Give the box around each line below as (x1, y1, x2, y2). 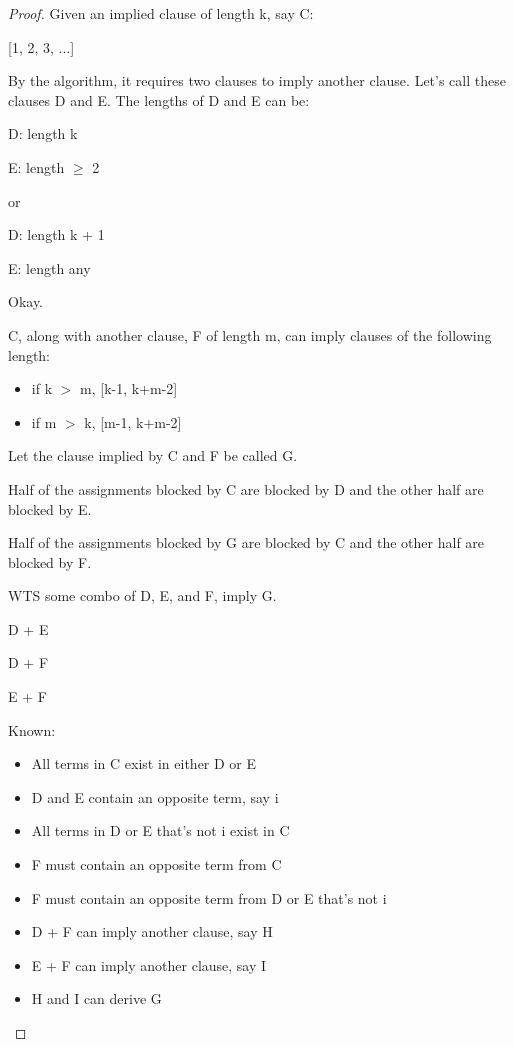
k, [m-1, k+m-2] (84, 411, 182, 432)
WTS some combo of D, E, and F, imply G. (8, 585, 277, 606)
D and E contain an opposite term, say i (31, 786, 279, 807)
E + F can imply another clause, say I (31, 954, 267, 975)
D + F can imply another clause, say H (31, 921, 273, 942)
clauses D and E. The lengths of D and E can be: (8, 89, 310, 110)
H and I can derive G (31, 988, 162, 1009)
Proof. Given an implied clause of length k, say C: (8, 3, 314, 23)
